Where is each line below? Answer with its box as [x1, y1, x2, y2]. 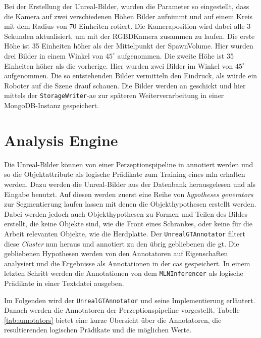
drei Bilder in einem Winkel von [4, 50, 103, 61]
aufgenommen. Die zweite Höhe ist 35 [117, 50, 234, 61]
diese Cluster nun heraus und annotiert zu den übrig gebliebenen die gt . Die [4, 238, 239, 249]
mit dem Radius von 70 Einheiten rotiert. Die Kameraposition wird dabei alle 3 [4, 21, 251, 31]
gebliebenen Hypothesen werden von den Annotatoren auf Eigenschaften [4, 248, 228, 259]
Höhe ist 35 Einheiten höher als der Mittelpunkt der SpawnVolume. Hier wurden [4, 40, 253, 51]
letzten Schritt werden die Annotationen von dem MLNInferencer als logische [4, 268, 243, 278]
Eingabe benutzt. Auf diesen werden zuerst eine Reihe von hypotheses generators [4, 188, 253, 199]
